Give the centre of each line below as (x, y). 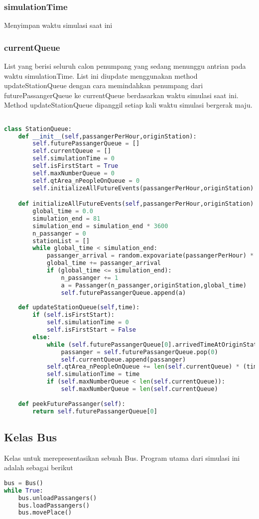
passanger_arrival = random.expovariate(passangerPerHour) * (150, 256)
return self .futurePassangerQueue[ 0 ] (95, 411)
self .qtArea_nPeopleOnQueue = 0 (86, 181)
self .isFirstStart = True (75, 166)
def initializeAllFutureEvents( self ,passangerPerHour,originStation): (138, 204)
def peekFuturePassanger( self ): (72, 404)
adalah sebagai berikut (39, 467)
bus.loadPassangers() (54, 505)
